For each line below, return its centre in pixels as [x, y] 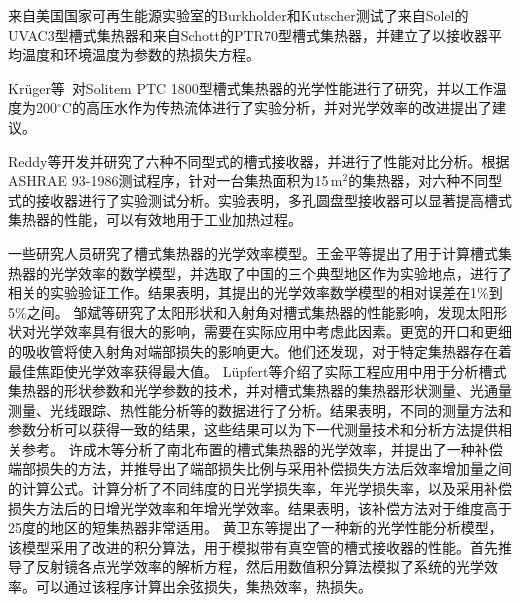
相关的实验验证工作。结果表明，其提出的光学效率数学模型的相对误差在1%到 [255, 292]
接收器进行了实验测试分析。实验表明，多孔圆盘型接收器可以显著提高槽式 [273, 199]
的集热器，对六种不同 [418, 180]
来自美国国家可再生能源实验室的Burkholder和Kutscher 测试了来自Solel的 [238, 15]
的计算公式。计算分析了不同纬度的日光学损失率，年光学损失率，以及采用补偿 [260, 488]
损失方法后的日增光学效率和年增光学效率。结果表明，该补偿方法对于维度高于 [260, 507]
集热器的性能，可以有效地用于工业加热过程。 [155, 219]
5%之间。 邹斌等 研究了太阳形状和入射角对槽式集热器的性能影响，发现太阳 [251, 311]
